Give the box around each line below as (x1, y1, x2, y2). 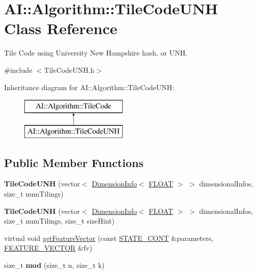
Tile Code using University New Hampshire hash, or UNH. (4, 47, 188, 58)
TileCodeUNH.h (44, 64, 95, 75)
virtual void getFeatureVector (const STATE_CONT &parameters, (4, 232, 214, 243)
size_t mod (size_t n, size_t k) (4, 260, 105, 270)
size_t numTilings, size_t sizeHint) (4, 215, 115, 226)
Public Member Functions (4, 154, 144, 170)
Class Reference (4, 18, 118, 39)
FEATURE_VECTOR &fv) (4, 242, 93, 253)
